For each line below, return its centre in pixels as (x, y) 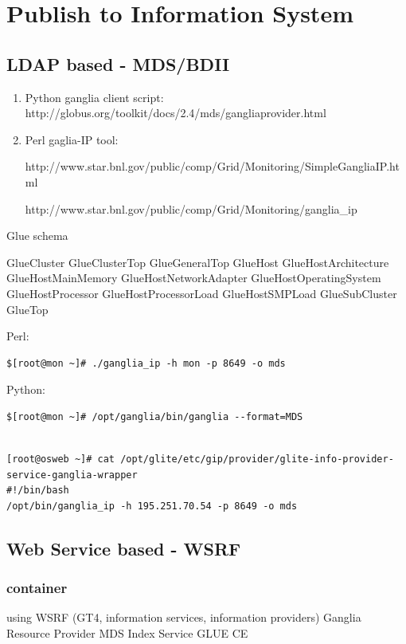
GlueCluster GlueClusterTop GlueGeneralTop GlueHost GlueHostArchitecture (198, 262)
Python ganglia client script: (94, 97)
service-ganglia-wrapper (72, 475)
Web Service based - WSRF (124, 548)
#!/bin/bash (38, 491)
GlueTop (27, 309)
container (37, 588)
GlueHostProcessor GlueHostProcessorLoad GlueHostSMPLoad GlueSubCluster (202, 293)
